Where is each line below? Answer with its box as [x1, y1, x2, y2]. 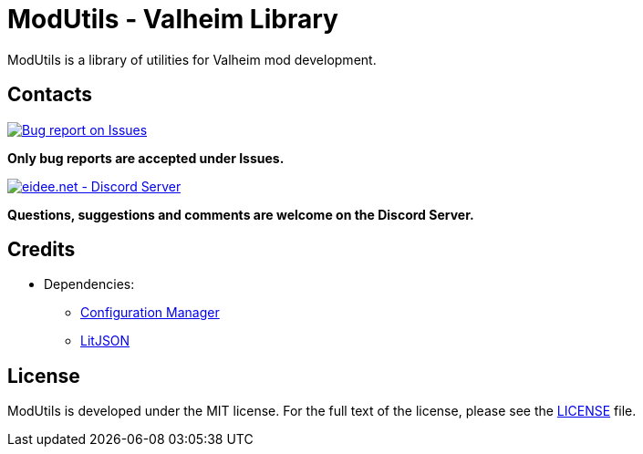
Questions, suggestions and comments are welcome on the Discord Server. [7, 206, 474, 222]
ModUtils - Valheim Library [7, 4, 338, 35]
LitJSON [80, 333, 130, 349]
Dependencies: [44, 276, 135, 293]
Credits [7, 238, 76, 262]
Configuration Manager [80, 304, 220, 321]
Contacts [7, 83, 93, 107]
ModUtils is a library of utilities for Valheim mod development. [7, 51, 377, 67]
